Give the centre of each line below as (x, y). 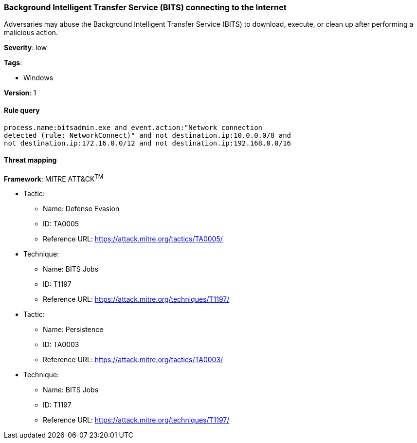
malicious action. (31, 33)
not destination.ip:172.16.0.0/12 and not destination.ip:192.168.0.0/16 (148, 143)
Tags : (13, 63)
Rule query (22, 110)
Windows (38, 78)
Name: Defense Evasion (81, 209)
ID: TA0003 (61, 345)
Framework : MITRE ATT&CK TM (54, 178)
